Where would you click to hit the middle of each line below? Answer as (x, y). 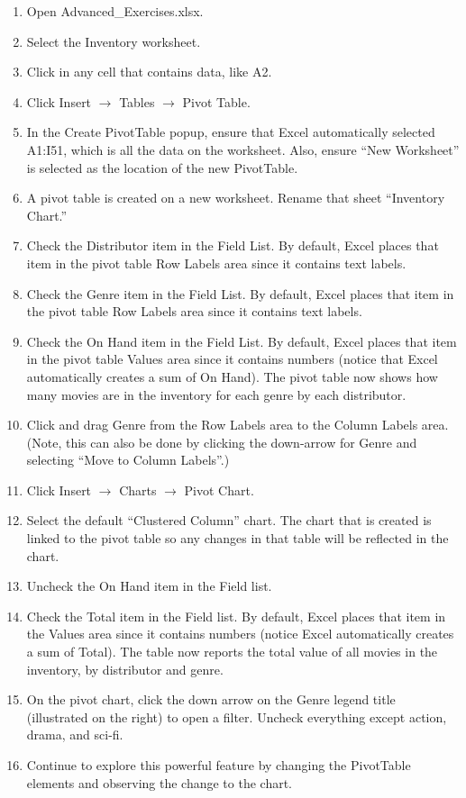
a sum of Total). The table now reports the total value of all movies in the (232, 652)
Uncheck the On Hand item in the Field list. (149, 586)
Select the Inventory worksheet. (114, 41)
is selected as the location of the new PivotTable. (162, 167)
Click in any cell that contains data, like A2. (149, 72)
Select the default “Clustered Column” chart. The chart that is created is (229, 520)
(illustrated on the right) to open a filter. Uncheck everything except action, (237, 716)
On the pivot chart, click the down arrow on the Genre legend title (211, 699)
